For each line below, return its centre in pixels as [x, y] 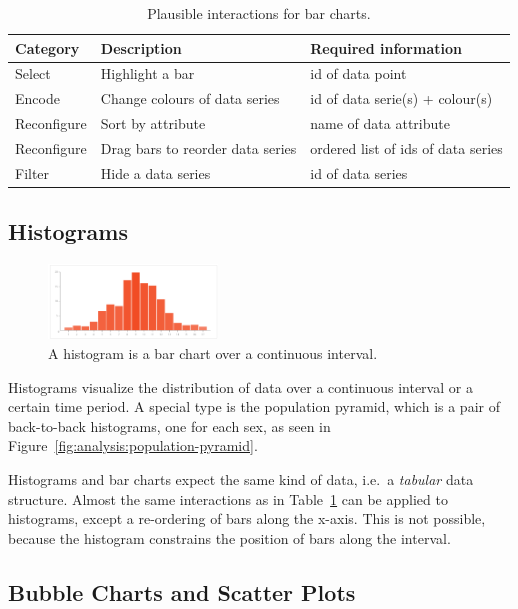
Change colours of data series [190, 98]
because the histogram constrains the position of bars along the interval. [229, 537]
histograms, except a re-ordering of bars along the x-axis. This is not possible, [247, 518]
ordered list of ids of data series [406, 147]
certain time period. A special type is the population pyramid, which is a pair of [254, 406]
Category [47, 47]
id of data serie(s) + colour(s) [401, 98]
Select [33, 73]
